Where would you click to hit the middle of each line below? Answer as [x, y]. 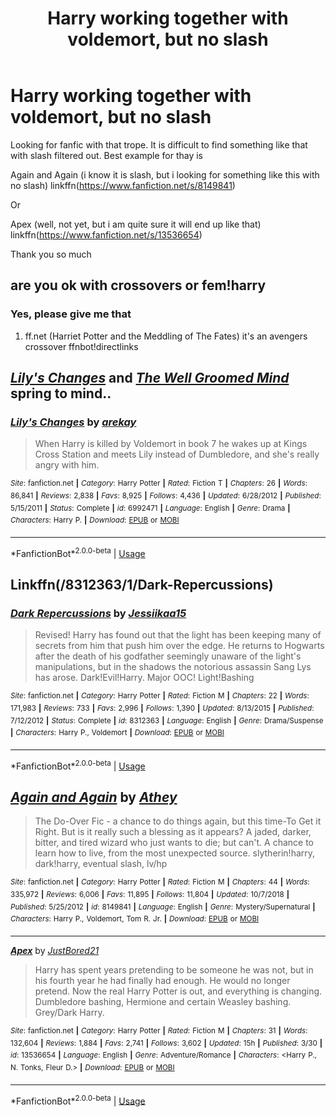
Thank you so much [51, 254]
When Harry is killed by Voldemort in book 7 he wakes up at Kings [171, 444]
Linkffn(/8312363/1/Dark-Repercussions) [142, 584]
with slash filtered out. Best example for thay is [106, 155]
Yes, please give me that [71, 314]
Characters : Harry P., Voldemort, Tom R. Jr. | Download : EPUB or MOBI [135, 919]
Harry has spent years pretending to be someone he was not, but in [174, 970]
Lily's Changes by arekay [73, 422]
